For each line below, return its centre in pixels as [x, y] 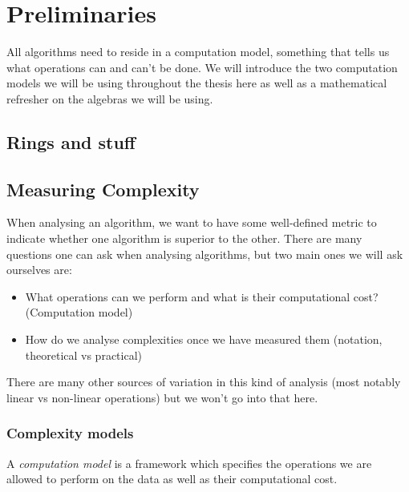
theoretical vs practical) [84, 355]
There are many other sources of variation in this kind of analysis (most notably [204, 382]
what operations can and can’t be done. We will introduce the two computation [202, 67]
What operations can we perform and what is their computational [188, 296]
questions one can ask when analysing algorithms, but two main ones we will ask [205, 254]
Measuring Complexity [103, 189]
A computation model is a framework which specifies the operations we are [189, 463]
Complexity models [70, 433]
